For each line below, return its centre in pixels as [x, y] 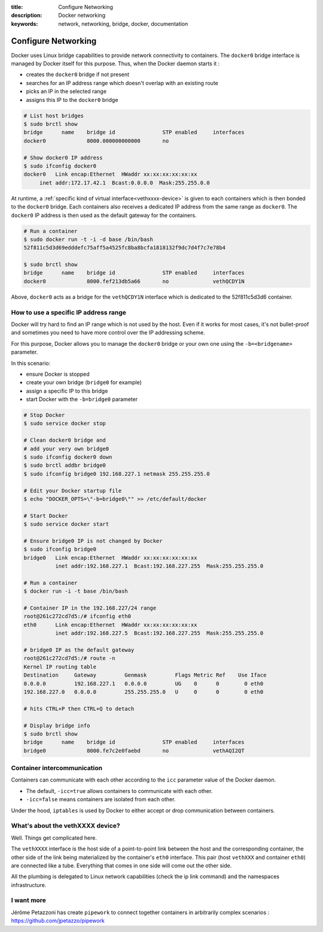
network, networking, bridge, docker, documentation [123, 23]
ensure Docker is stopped [58, 374]
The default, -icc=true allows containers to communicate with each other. [119, 791]
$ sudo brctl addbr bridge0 [65, 465]
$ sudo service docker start [66, 524]
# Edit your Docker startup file [73, 491]
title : [17, 7]
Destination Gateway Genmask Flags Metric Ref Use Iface [145, 675]
